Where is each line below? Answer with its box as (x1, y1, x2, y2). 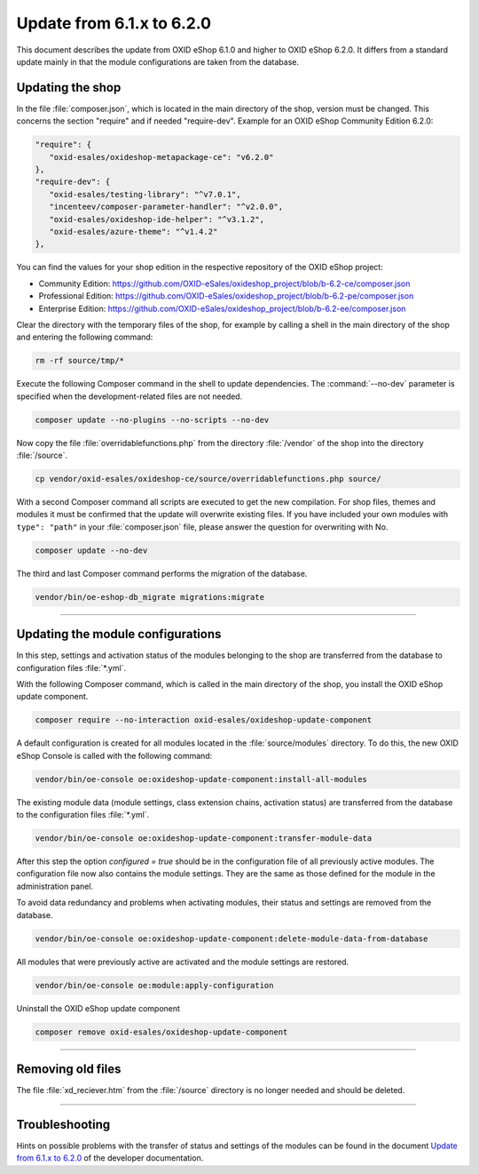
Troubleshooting (16, 1116, 111, 1132)
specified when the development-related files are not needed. (16, 391, 243, 402)
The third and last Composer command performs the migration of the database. (16, 568, 308, 579)
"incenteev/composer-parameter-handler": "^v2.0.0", (49, 202, 284, 212)
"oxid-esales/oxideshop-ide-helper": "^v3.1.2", (49, 214, 265, 224)
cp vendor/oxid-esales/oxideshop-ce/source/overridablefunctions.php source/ (35, 474, 381, 483)
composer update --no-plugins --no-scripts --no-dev (35, 414, 270, 425)
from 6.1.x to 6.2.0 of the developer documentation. (16, 1153, 204, 1163)
